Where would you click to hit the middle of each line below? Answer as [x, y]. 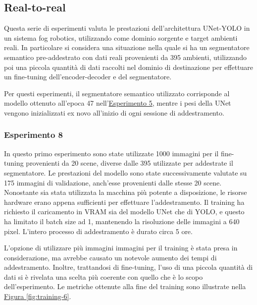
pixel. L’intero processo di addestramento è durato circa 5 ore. [98, 231]
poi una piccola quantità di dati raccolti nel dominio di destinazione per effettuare [129, 67]
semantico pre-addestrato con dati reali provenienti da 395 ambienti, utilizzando [125, 57]
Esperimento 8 [33, 135]
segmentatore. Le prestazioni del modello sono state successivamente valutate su [126, 172]
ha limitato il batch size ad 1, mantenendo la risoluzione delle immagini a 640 [122, 221]
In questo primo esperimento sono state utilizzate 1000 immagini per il [111, 153]
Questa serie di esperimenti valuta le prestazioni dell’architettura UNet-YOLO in [127, 28]
